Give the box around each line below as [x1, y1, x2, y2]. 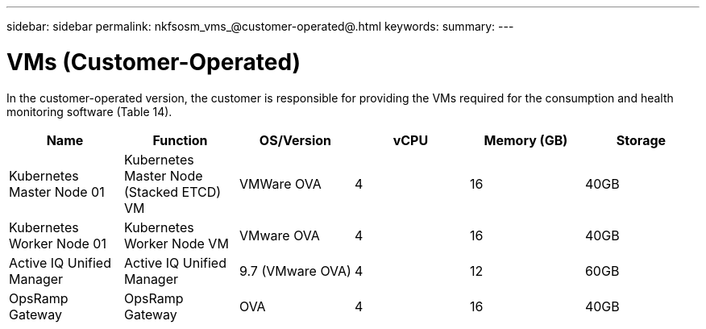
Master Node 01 [9, 183, 105, 200]
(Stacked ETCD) [123, 183, 222, 200]
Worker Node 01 [9, 235, 106, 252]
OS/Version [259, 131, 332, 148]
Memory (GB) [484, 131, 568, 148]
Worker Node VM [123, 235, 229, 252]
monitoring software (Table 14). [6, 104, 172, 119]
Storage [616, 131, 667, 148]
